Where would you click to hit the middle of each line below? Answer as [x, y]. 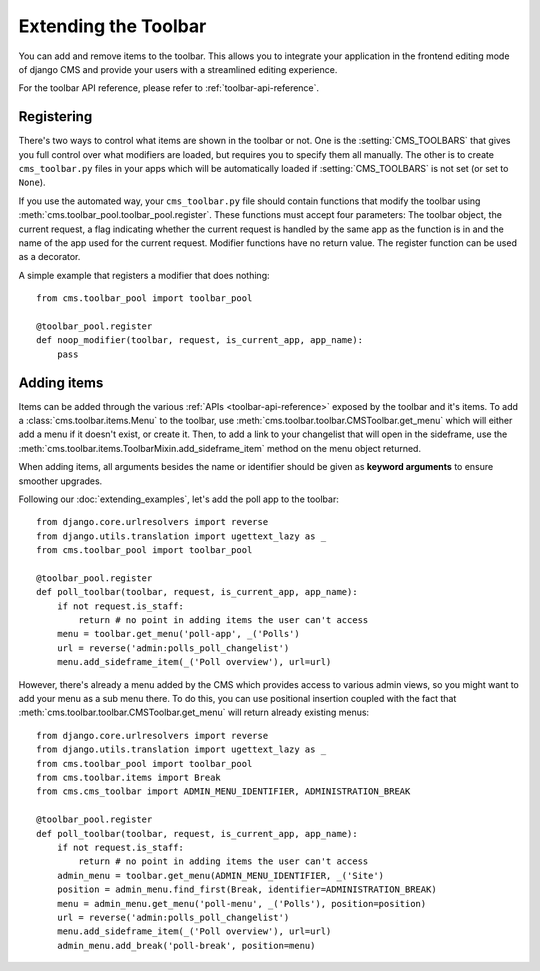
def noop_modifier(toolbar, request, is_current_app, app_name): [200, 340]
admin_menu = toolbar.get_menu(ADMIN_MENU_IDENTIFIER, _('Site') [220, 875]
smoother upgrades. [60, 481]
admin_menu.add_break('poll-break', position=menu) [186, 945]
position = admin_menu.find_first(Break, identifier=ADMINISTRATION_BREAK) [246, 889]
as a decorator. [49, 257]
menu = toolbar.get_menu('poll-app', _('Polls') [178, 634]
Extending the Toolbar [112, 26]
